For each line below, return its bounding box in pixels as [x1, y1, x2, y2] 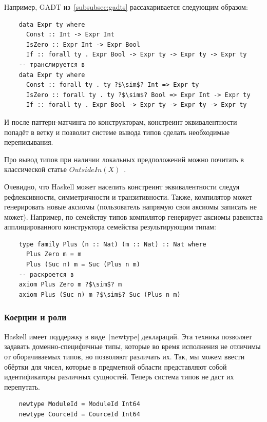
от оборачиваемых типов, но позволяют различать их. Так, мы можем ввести [4, 351, 245, 361]
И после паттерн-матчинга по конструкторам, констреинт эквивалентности [4, 116, 237, 127]
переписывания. [4, 137, 53, 147]
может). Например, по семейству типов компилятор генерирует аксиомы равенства [4, 211, 263, 222]
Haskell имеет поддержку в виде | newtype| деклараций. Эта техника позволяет [4, 331, 252, 341]
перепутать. [4, 381, 40, 392]
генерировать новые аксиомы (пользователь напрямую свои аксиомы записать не [4, 201, 257, 212]
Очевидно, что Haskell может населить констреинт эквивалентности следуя [4, 181, 240, 191]
